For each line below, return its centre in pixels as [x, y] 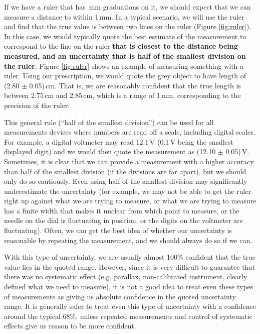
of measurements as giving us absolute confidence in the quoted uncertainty [120, 296]
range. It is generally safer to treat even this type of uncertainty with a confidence [130, 306]
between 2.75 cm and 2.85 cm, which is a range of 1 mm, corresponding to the [122, 95]
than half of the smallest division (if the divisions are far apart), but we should [125, 171]
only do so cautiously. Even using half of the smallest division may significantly [126, 181]
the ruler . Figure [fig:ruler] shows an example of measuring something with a [124, 66]
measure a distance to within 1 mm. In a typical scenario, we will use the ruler [124, 16]
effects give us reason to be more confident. [70, 326]
